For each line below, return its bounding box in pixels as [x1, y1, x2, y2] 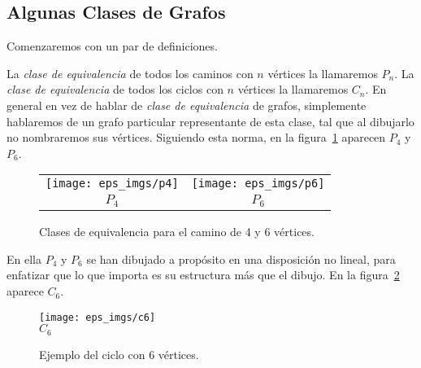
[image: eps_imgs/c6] [39, 311, 156, 323]
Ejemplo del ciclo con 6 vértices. [39, 345, 199, 362]
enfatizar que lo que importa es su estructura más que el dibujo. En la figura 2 [7, 266, 400, 283]
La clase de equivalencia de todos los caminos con [7, 64, 254, 81]
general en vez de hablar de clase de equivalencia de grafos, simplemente [7, 96, 367, 113]
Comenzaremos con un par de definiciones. [7, 37, 218, 55]
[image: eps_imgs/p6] [191, 177, 325, 191]
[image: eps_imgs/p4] [46, 177, 179, 191]
